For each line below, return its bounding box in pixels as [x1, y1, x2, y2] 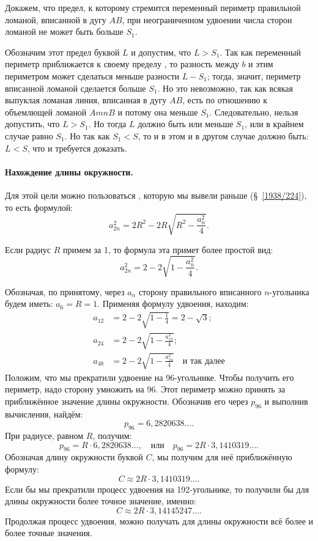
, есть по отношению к [182, 94, 267, 106]
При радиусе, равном [5, 429, 84, 442]
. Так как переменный [220, 45, 301, 58]
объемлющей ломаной [5, 105, 87, 118]
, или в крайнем [245, 117, 304, 130]
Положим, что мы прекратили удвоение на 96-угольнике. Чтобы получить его [5, 370, 294, 383]
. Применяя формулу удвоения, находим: [97, 297, 249, 310]
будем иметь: [5, 297, 53, 310]
